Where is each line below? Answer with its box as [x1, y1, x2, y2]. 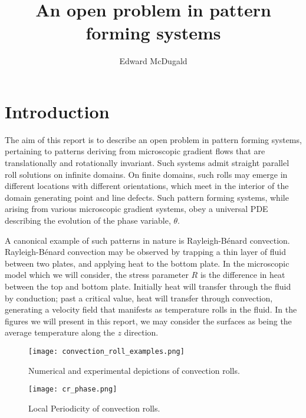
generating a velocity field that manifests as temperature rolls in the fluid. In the [5, 303, 297, 316]
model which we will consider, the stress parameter [5, 268, 189, 281]
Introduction [5, 99, 110, 123]
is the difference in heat [200, 268, 285, 281]
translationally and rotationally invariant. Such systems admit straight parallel [5, 157, 289, 169]
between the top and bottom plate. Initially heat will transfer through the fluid [5, 280, 291, 292]
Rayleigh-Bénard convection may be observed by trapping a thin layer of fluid [5, 246, 287, 258]
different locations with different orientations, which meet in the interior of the [5, 180, 289, 192]
